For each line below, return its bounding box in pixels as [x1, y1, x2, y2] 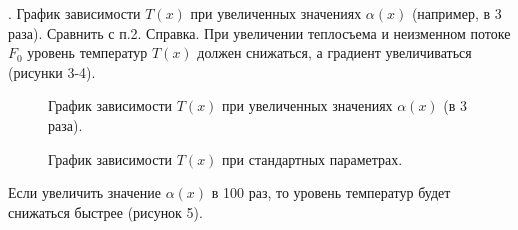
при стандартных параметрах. [222, 148, 403, 169]
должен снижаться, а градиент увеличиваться [197, 42, 472, 63]
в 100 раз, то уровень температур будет [211, 182, 451, 203]
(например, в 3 [411, 3, 502, 23]
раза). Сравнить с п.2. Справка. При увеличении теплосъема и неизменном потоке [8, 22, 511, 43]
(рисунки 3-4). [8, 61, 96, 82]
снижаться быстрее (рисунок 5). [8, 201, 203, 222]
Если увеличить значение [8, 182, 161, 203]
